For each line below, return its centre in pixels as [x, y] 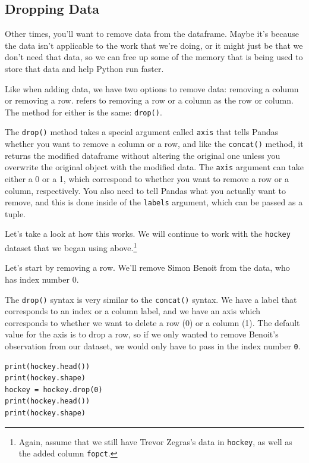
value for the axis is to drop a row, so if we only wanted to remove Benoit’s [142, 334]
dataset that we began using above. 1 [71, 247]
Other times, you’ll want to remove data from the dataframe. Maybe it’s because [152, 34]
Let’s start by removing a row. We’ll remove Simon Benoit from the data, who [147, 268]
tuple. [15, 213]
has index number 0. [42, 279]
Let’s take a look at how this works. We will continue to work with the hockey [148, 234]
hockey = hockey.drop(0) [54, 390]
